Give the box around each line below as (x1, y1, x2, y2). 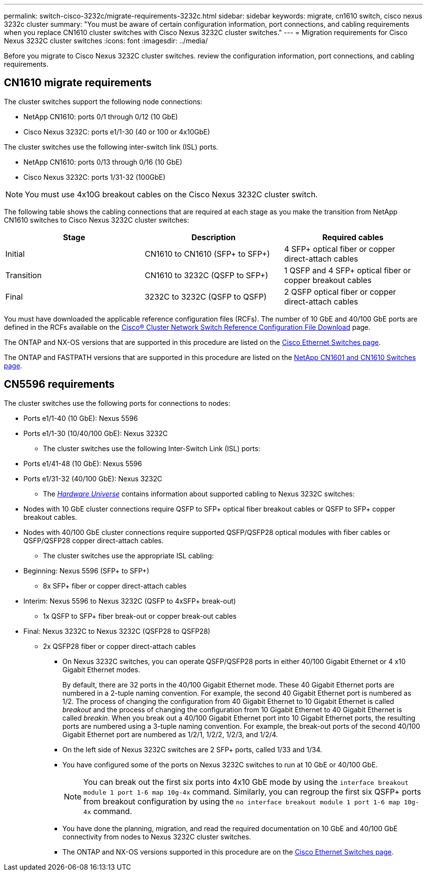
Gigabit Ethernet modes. (62, 665, 140, 674)
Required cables (322, 232, 384, 242)
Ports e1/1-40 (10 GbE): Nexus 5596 (23, 414, 138, 422)
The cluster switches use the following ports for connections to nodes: (4, 399, 231, 407)
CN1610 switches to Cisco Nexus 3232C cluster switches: (4, 215, 189, 224)
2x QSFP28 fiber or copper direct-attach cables (43, 642, 196, 650)
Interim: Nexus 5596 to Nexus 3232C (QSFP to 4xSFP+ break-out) (23, 596, 236, 605)
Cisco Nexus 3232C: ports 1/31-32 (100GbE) (23, 172, 166, 181)
